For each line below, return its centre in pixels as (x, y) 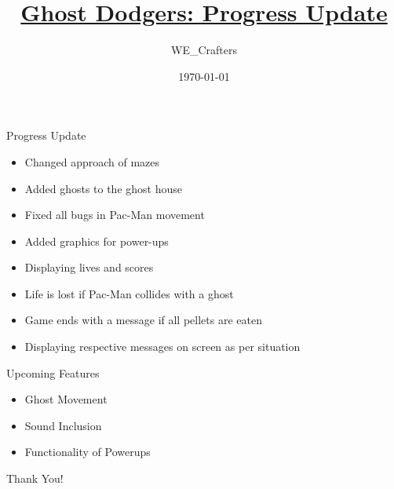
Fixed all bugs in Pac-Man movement (115, 215)
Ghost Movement (66, 399)
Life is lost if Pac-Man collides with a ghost (129, 293)
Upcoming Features (53, 372)
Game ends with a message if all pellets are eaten (143, 320)
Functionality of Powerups (88, 452)
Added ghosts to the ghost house (103, 188)
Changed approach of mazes (92, 161)
